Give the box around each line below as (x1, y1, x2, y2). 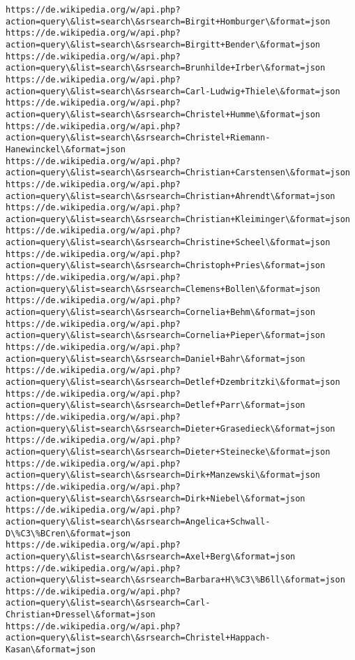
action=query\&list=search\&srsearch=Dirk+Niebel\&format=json (6, 493, 305, 504)
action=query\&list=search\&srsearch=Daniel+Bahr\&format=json (6, 353, 305, 364)
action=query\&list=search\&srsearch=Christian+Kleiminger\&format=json (6, 214, 350, 224)
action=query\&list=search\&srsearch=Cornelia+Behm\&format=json (6, 307, 315, 318)
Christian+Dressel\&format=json (6, 610, 156, 620)
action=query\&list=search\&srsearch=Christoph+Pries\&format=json (6, 261, 326, 271)
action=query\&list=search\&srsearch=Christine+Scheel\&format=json (6, 237, 331, 248)
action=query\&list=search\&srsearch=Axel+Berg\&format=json (6, 551, 296, 562)
